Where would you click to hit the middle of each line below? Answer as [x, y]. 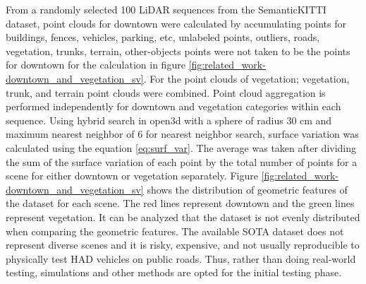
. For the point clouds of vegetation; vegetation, [246, 78]
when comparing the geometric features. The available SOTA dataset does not [175, 231]
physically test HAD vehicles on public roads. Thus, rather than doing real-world [181, 258]
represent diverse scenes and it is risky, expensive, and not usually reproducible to [183, 245]
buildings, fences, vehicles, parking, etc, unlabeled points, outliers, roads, [163, 37]
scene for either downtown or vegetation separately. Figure [132, 176]
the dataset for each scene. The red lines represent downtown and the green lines [180, 203]
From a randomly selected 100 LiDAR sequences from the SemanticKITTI [166, 9]
